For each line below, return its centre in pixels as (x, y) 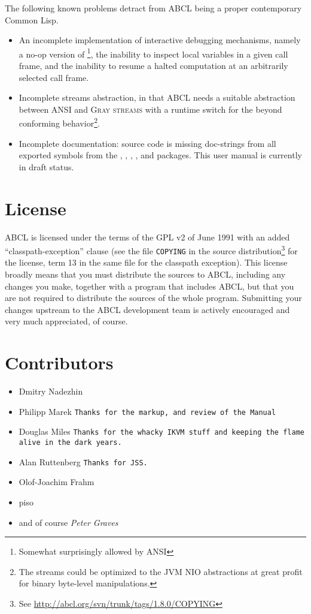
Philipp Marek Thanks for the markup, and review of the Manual (147, 411)
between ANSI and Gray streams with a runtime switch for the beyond (150, 109)
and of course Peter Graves (68, 522)
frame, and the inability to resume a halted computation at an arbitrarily (153, 66)
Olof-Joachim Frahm (57, 482)
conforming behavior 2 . (59, 122)
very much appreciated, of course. (66, 321)
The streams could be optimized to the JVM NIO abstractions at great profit (161, 571)
